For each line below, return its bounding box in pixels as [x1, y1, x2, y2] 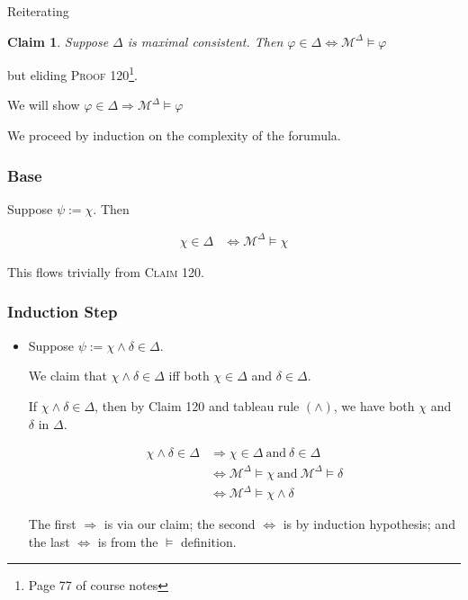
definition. [181, 532, 237, 551]
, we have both [333, 396, 415, 415]
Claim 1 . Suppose [7, 31, 109, 50]
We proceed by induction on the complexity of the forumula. [7, 126, 341, 145]
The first [28, 515, 76, 533]
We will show [7, 95, 80, 114]
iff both [168, 366, 210, 385]
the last [28, 532, 70, 551]
